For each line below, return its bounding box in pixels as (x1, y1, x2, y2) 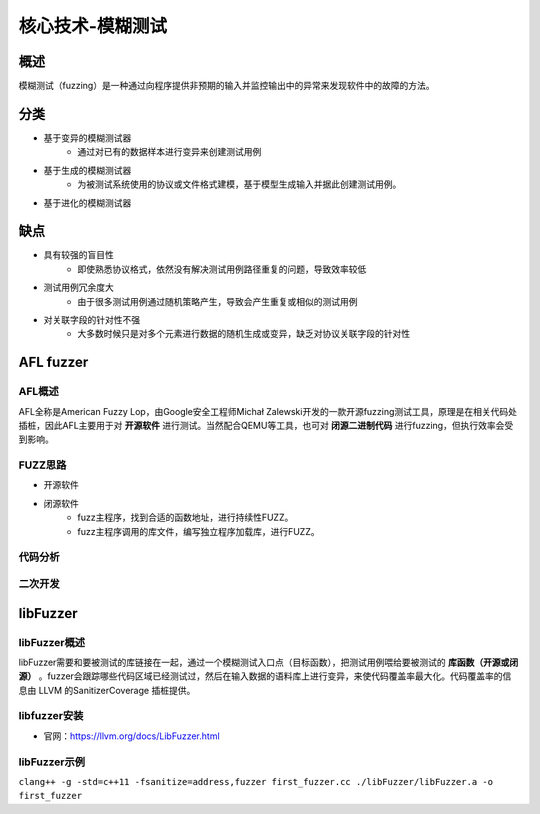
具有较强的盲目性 (43, 249, 114, 261)
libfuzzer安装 (18, 709, 84, 723)
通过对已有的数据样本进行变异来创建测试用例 (77, 146, 262, 158)
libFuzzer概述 (18, 635, 85, 649)
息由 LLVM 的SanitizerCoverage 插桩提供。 (18, 684, 196, 696)
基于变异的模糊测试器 (43, 131, 132, 144)
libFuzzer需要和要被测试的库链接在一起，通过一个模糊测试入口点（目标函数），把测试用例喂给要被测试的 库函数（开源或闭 (18, 656, 519, 668)
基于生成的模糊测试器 (43, 164, 132, 176)
